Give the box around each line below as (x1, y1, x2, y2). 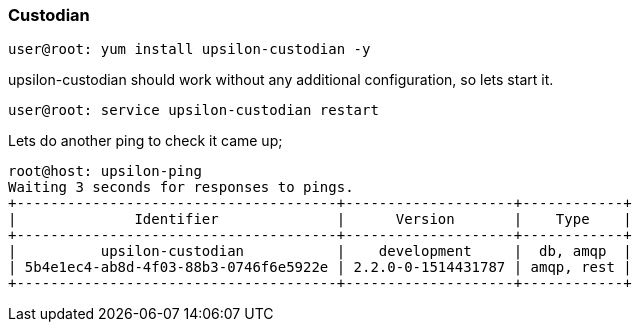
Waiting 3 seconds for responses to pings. (8, 179, 354, 196)
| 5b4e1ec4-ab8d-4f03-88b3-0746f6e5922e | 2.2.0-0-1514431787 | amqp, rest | (8, 259, 632, 276)
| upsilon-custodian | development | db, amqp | (8, 243, 632, 260)
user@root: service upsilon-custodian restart (8, 102, 379, 119)
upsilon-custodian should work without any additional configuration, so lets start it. (8, 71, 554, 89)
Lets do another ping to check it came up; (8, 132, 283, 150)
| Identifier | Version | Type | (8, 211, 632, 228)
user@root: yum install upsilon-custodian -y (8, 41, 371, 58)
